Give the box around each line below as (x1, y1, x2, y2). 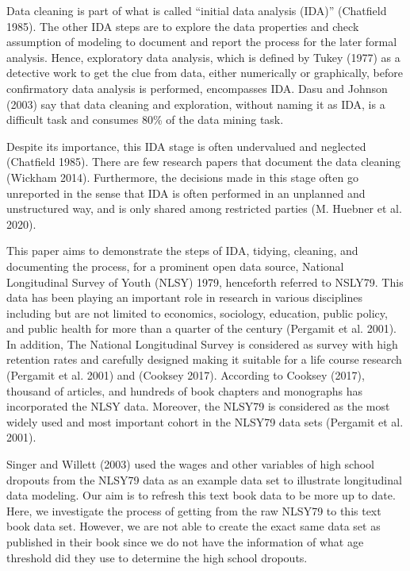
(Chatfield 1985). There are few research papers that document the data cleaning (6, 153, 400, 170)
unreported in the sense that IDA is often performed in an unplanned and (6, 184, 366, 201)
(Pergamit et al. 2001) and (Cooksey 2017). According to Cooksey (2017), (6, 367, 365, 384)
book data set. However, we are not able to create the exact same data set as (6, 518, 381, 534)
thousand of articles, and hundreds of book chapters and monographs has (6, 382, 363, 399)
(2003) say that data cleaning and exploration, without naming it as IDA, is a (6, 95, 385, 112)
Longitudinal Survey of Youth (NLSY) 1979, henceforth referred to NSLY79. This (6, 273, 404, 290)
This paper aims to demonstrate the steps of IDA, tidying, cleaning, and (6, 242, 358, 259)
